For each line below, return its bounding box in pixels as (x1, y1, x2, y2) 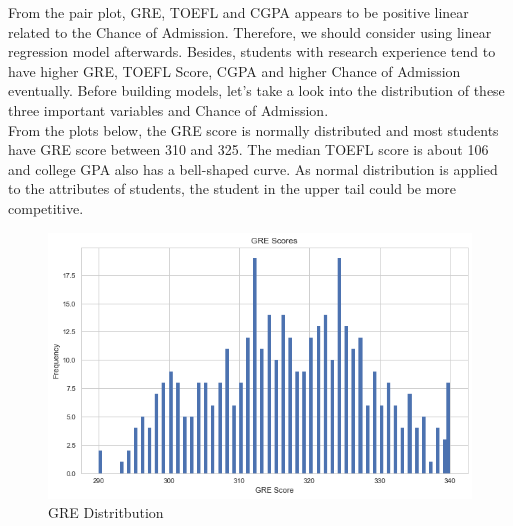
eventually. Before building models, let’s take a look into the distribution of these (8, 80, 505, 101)
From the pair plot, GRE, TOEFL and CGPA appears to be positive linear (8, 2, 469, 22)
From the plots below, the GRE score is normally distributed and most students (8, 119, 499, 140)
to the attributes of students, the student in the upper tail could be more (8, 178, 457, 199)
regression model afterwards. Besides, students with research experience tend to (8, 41, 496, 62)
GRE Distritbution (48, 502, 164, 523)
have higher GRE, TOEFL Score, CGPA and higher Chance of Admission (8, 60, 461, 81)
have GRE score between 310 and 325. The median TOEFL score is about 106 (8, 139, 489, 160)
